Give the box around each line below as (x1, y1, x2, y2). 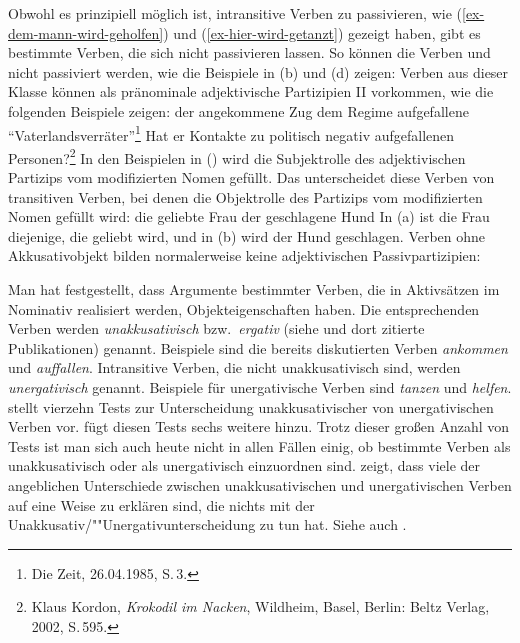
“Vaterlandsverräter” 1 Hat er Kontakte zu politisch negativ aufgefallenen (8, 121, 455, 145)
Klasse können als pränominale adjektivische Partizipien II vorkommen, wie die (8, 81, 494, 102)
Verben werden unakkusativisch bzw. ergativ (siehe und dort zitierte (8, 318, 425, 339)
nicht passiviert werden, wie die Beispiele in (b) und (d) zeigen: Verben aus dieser (8, 61, 509, 82)
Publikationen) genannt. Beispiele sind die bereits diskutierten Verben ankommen (8, 337, 508, 358)
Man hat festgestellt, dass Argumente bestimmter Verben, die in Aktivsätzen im (8, 279, 500, 300)
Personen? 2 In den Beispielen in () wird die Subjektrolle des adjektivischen (8, 144, 466, 168)
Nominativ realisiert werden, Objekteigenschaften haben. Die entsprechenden (8, 298, 480, 319)
